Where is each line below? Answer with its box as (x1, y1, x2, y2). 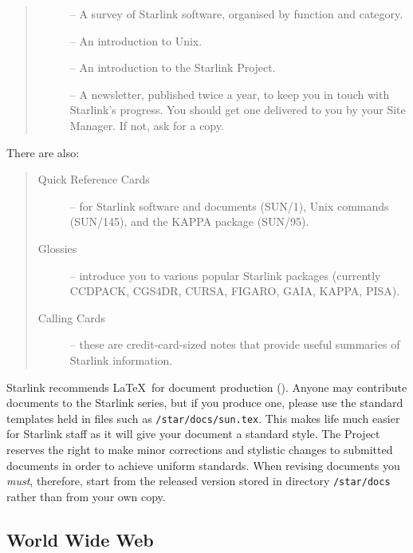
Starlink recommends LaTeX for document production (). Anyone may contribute (6, 378, 407, 395)
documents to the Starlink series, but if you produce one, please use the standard (6, 394, 403, 411)
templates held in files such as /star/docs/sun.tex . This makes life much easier (6, 409, 400, 426)
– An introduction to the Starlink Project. (69, 59, 276, 76)
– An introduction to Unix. (69, 32, 203, 49)
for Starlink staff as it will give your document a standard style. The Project (6, 425, 380, 442)
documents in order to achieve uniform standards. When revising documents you (6, 456, 400, 473)
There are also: (6, 144, 80, 160)
